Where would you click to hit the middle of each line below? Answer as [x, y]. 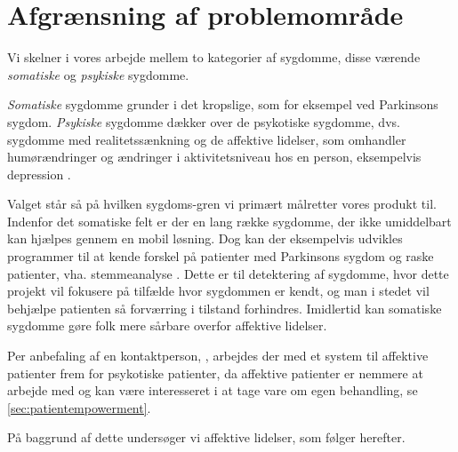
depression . [39, 174]
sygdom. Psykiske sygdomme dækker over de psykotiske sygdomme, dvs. [204, 121]
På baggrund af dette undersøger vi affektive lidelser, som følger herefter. [206, 437]
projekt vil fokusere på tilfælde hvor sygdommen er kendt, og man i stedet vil [218, 291]
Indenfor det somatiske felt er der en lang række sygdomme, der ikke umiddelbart [229, 221]
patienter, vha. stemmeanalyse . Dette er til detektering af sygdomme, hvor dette [228, 273]
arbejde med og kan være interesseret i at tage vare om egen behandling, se [213, 390]
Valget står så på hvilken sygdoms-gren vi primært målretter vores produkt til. [222, 204]
